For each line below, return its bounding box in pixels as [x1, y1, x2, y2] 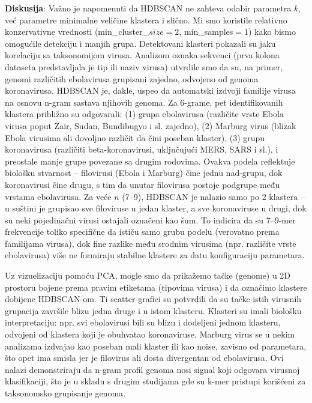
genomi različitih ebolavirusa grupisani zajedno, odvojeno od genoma [5, 72, 259, 85]
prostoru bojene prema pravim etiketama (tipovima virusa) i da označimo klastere [5, 280, 307, 293]
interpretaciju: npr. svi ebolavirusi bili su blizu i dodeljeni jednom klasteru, [5, 316, 281, 329]
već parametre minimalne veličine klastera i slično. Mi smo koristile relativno [5, 13, 287, 26]
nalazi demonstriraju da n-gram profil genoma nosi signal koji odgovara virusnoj [5, 363, 300, 375]
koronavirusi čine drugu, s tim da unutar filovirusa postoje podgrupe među [5, 178, 280, 190]
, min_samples [179, 25, 233, 38]
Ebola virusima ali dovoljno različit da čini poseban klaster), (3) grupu [5, 131, 265, 144]
